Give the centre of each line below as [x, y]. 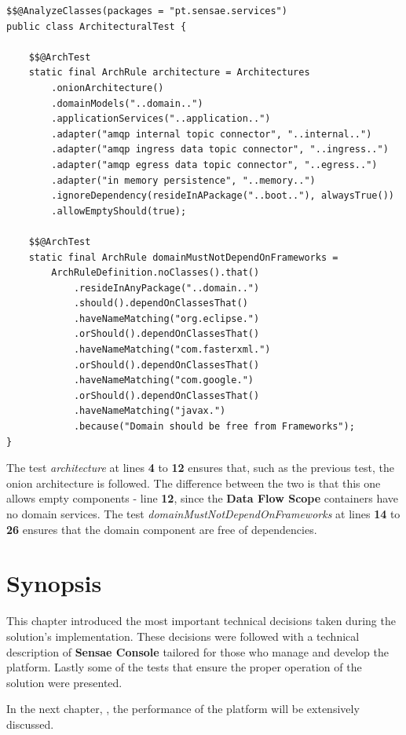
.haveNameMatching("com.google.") [163, 380]
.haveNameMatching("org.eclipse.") [166, 318]
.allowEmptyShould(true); [119, 211]
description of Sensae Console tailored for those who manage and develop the [198, 651]
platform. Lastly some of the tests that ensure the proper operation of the [184, 667]
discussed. [30, 724]
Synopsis [54, 583]
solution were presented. [64, 682]
